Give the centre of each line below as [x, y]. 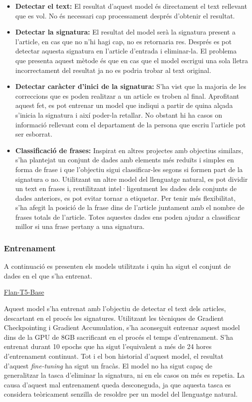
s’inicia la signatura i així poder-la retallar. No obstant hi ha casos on [119, 114]
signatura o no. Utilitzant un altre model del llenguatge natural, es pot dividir [131, 179]
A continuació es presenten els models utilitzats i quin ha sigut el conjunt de [117, 266]
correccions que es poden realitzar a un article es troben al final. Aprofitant [127, 96]
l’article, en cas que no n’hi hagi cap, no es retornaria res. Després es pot [123, 41]
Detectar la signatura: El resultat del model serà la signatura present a [125, 32]
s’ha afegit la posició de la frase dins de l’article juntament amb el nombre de [130, 207]
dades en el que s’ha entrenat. [48, 275]
